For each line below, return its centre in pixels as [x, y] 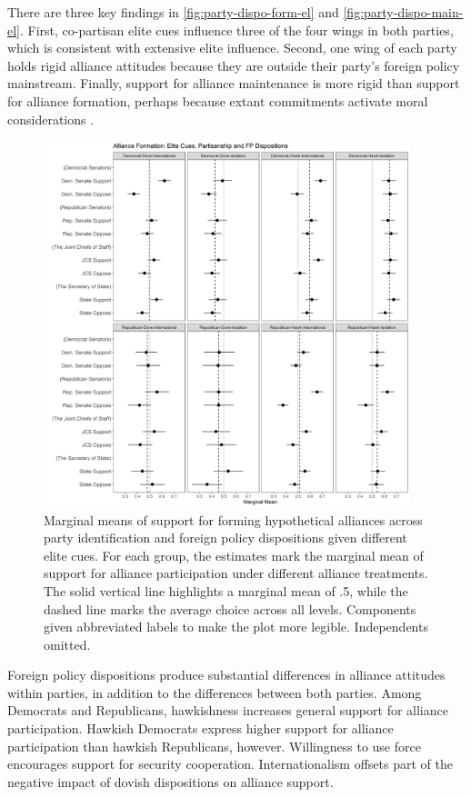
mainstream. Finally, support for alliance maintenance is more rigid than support [234, 83]
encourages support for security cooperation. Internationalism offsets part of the [230, 764]
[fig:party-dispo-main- [403, 12]
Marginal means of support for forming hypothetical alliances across [233, 519]
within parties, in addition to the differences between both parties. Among [215, 692]
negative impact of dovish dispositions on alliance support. [170, 781]
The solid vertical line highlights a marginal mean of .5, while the [226, 590]
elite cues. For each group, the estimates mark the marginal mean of [234, 555]
